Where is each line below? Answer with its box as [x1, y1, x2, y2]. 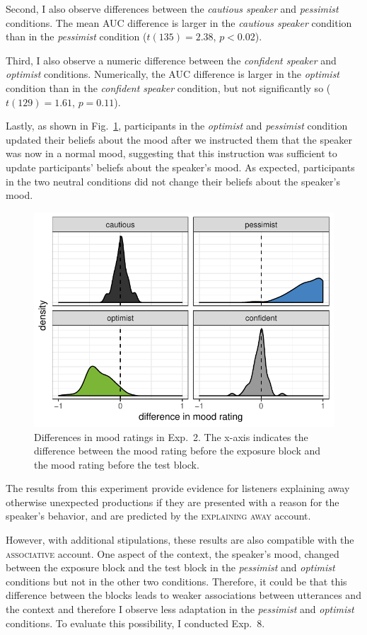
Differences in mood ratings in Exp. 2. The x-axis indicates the [34, 429, 308, 444]
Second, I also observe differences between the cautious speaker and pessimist [6, 1, 339, 16]
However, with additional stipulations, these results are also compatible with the [6, 532, 354, 547]
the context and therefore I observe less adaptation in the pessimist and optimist [6, 602, 354, 617]
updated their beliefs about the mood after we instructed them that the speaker [6, 132, 353, 147]
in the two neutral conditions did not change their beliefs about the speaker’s [6, 173, 340, 188]
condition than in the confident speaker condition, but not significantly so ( [6, 80, 331, 95]
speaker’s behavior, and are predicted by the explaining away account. [6, 508, 311, 523]
